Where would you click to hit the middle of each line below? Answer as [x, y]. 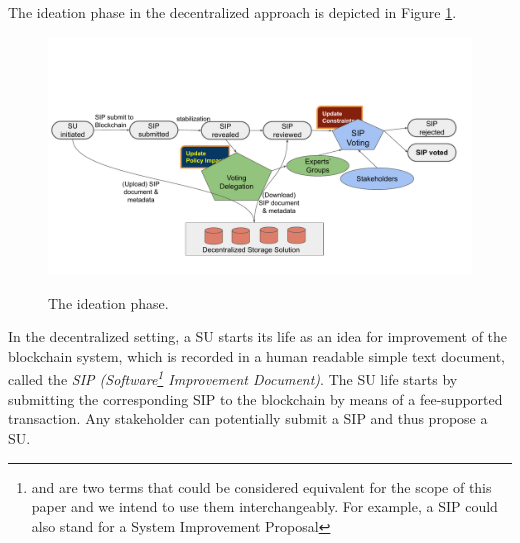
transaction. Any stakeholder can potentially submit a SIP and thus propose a [248, 418]
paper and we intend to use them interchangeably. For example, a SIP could [264, 506]
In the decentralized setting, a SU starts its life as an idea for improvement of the [258, 336]
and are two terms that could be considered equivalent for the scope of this [261, 486]
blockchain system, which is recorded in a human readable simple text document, [257, 355]
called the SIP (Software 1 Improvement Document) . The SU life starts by [233, 378]
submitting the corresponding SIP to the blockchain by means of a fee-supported [255, 398]
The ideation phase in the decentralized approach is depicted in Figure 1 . [232, 12]
